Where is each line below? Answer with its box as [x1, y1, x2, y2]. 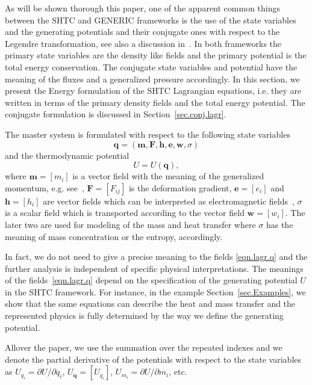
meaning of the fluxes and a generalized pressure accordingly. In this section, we [5, 72, 300, 85]
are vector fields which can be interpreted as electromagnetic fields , [43, 194, 295, 207]
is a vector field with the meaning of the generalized [72, 170, 264, 182]
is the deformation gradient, [128, 181, 232, 194]
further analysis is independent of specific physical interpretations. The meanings [5, 262, 304, 274]
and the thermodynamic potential [5, 149, 129, 161]
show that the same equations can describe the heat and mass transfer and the [5, 297, 296, 310]
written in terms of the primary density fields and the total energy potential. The [5, 96, 305, 108]
